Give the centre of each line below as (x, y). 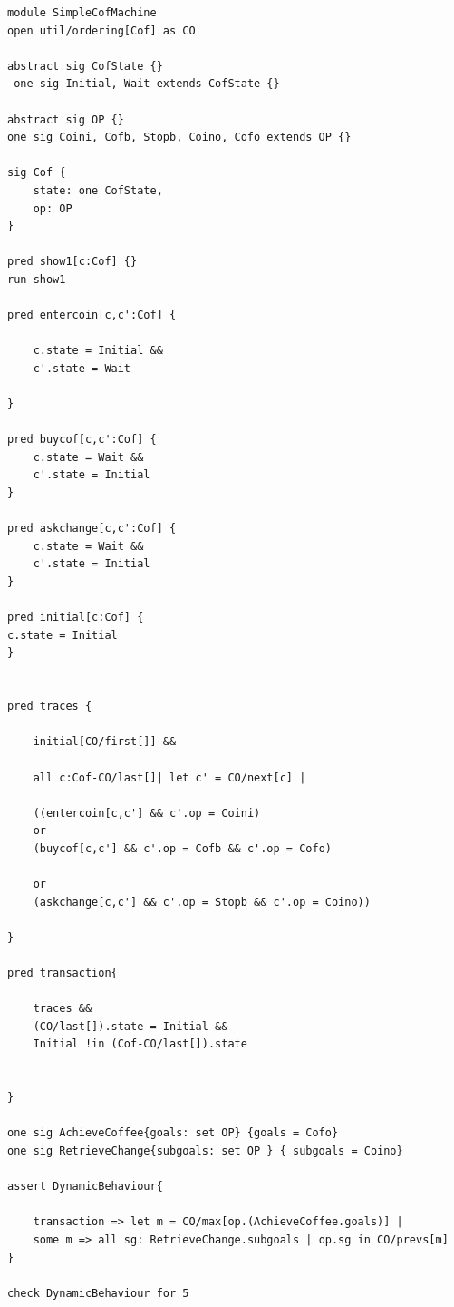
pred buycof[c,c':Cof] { (82, 440)
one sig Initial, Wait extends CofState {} (147, 84)
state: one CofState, (98, 190)
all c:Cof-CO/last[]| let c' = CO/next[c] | (169, 777)
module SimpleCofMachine (82, 13)
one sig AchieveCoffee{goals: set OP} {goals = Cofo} (173, 1133)
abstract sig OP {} (66, 119)
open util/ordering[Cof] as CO (101, 30)
